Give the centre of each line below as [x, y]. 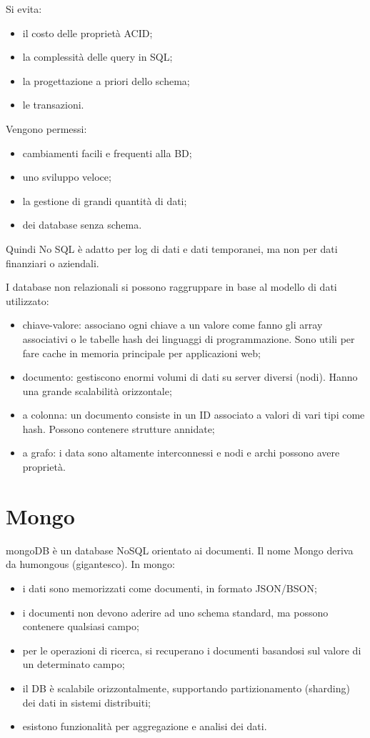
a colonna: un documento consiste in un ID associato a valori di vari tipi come [194, 415]
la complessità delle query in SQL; [97, 57]
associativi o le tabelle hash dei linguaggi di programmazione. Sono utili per [189, 338]
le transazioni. [53, 105]
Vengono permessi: [46, 128]
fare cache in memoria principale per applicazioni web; [141, 353]
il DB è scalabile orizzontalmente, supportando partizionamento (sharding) [186, 688]
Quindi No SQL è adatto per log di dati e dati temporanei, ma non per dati [172, 248]
